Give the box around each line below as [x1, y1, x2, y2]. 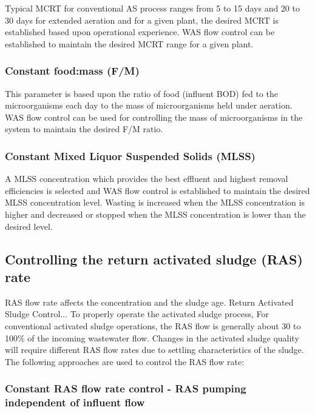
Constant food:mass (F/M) [5, 63, 140, 78]
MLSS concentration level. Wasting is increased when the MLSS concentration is [5, 196, 305, 209]
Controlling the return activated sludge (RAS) [5, 249, 303, 268]
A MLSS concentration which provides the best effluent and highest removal [5, 172, 288, 185]
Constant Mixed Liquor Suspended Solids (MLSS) [5, 148, 256, 163]
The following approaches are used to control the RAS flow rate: [5, 355, 245, 368]
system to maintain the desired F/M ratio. [5, 123, 163, 135]
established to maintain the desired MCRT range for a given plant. [5, 37, 254, 50]
